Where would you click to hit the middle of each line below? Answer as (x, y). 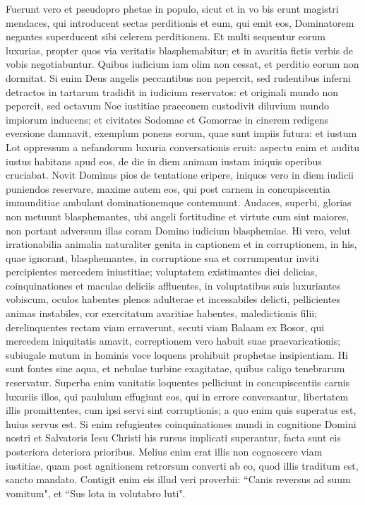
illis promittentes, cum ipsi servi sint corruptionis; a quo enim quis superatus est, (181, 410)
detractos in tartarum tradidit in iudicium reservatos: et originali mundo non (172, 91)
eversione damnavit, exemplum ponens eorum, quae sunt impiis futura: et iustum (181, 133)
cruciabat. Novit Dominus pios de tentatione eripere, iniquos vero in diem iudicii (180, 175)
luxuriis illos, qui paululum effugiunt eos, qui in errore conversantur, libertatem (177, 396)
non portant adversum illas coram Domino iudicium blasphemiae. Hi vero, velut (179, 230)
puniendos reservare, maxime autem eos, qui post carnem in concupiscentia (168, 188)
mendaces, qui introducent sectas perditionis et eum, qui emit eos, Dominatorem (180, 22)
